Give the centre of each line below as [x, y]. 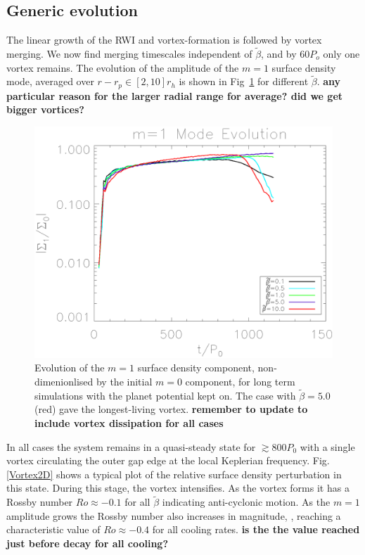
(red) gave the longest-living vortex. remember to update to [171, 409]
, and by [279, 54]
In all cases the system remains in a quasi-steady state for [131, 446]
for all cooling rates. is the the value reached [256, 529]
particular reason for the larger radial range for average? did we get [175, 95]
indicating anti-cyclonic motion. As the [246, 502]
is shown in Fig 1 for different [244, 81]
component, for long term [240, 382]
